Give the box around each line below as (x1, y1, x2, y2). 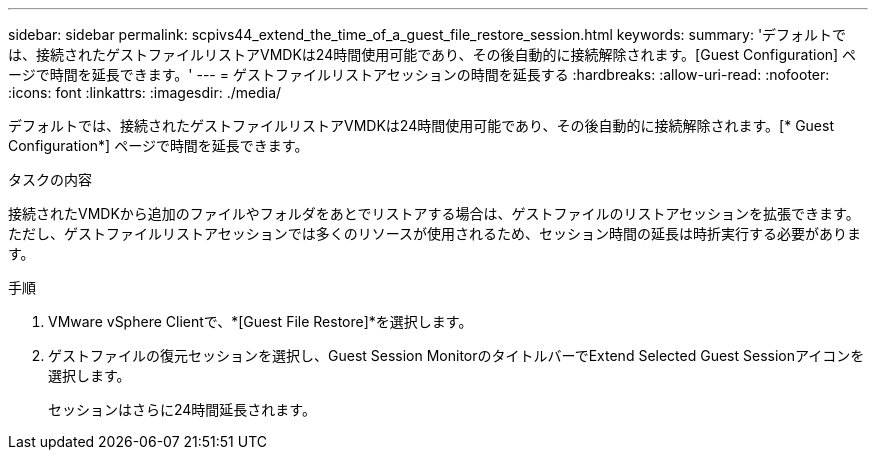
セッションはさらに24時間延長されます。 (48, 401, 316, 418)
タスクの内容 (8, 171, 92, 188)
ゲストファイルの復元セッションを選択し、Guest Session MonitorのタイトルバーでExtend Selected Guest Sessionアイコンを (48, 347, 865, 364)
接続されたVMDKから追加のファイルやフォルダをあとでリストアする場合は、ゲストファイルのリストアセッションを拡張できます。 (8, 205, 860, 222)
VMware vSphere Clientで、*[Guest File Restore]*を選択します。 (48, 313, 473, 330)
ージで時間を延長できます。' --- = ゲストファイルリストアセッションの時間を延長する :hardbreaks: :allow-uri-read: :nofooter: (8, 66, 830, 83)
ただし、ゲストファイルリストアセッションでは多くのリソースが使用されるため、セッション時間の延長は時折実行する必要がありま (8, 225, 862, 242)
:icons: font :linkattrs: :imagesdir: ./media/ (8, 84, 282, 101)
